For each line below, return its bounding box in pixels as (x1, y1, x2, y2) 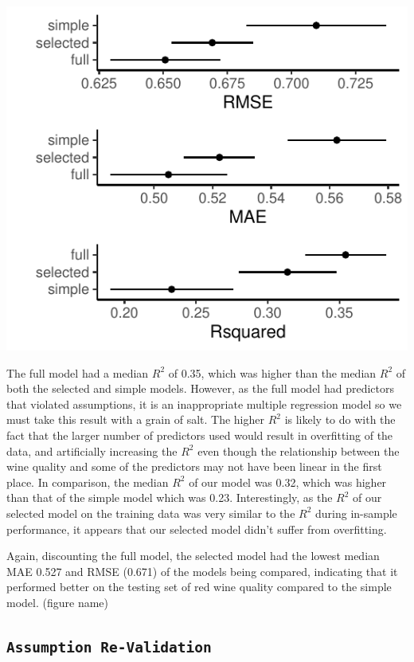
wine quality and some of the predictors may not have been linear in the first (6, 458, 382, 475)
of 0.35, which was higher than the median (168, 364, 377, 381)
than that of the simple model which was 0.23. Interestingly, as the (6, 489, 333, 506)
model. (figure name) (6, 593, 108, 610)
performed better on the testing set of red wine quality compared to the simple (6, 578, 392, 595)
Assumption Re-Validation (6, 638, 212, 656)
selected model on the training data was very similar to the (6, 504, 295, 521)
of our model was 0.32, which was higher (189, 473, 387, 490)
